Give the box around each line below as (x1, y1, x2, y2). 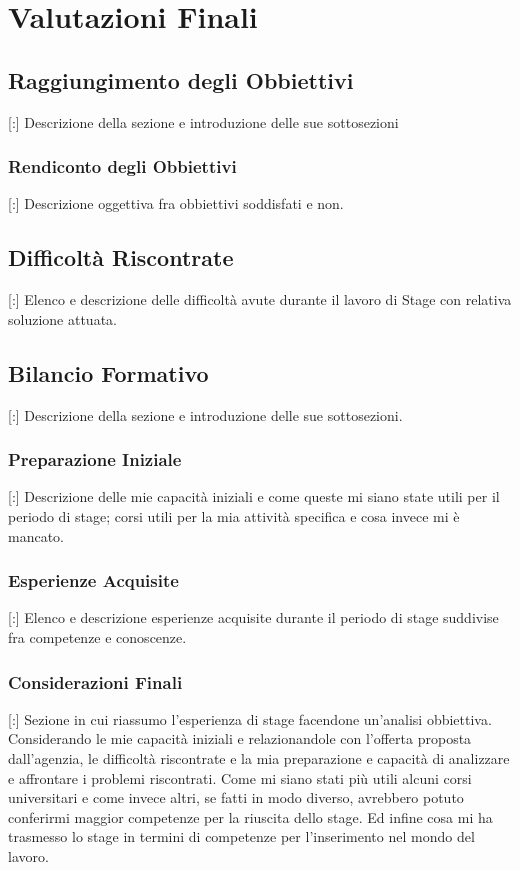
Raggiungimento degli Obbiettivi (8, 64, 354, 95)
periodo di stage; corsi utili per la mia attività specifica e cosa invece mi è (8, 505, 460, 526)
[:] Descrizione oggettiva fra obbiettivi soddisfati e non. (8, 193, 344, 214)
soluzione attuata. (8, 308, 117, 329)
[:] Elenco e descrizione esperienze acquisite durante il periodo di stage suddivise (8, 607, 499, 628)
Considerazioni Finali (8, 669, 183, 694)
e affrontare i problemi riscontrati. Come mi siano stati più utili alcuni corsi (8, 767, 472, 788)
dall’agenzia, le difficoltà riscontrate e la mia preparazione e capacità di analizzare (8, 747, 510, 768)
